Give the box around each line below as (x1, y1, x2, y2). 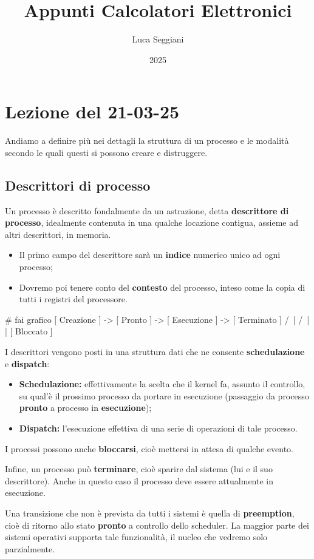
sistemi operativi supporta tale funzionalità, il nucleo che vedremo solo (5, 530, 268, 543)
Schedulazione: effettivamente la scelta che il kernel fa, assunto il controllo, (19, 378, 305, 390)
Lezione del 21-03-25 (5, 99, 180, 124)
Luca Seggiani (132, 33, 184, 46)
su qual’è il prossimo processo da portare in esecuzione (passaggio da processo (19, 389, 309, 402)
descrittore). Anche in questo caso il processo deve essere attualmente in (5, 474, 274, 487)
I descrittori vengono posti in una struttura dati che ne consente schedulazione (5, 345, 305, 357)
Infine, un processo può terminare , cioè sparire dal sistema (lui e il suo (5, 462, 273, 475)
